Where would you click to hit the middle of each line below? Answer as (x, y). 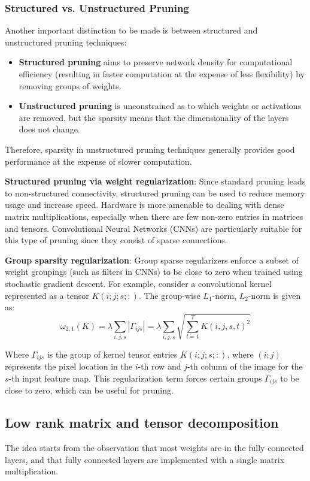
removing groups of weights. (70, 85)
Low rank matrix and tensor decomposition (142, 423)
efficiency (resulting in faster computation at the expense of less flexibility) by (162, 74)
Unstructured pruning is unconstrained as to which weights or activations (160, 106)
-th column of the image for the (245, 366)
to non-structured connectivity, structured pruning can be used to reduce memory (155, 193)
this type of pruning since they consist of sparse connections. (116, 240)
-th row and (159, 366)
